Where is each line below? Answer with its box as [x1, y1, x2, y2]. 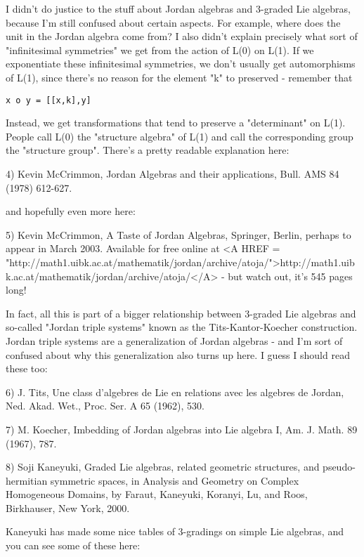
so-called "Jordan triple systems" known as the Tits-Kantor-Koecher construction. [6, 320, 358, 334]
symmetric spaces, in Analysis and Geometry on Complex [50, 473, 299, 487]
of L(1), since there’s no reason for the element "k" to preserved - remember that [6, 70, 353, 84]
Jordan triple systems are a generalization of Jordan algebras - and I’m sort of [6, 333, 343, 348]
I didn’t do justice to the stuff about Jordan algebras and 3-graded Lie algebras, [6, 1, 351, 15]
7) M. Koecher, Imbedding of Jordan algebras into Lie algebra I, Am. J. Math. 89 [6, 421, 358, 436]
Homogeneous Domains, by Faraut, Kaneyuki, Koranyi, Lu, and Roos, [6, 487, 308, 502]
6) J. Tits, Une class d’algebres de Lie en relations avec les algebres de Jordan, [6, 384, 344, 399]
